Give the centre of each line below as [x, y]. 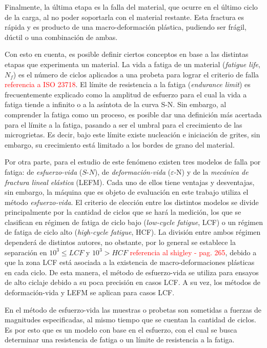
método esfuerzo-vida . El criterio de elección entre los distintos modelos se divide [132, 202]
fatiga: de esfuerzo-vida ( [44, 171]
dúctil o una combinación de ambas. [61, 37]
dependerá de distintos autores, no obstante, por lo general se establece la [120, 242]
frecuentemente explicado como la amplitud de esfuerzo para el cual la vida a [126, 94]
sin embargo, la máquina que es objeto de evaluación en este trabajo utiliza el [127, 192]
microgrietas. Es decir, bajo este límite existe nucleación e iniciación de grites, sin [132, 135]
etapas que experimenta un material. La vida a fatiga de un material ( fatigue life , [132, 64]
